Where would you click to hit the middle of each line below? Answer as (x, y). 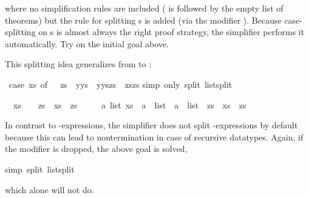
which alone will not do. (49, 189)
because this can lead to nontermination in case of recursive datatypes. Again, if (154, 137)
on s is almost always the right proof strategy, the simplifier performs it (171, 32)
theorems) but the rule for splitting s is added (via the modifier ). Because (143, 20)
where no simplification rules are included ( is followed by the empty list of (144, 8)
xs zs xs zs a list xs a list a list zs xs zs (130, 104)
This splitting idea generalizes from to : (78, 64)
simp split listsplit (40, 169)
